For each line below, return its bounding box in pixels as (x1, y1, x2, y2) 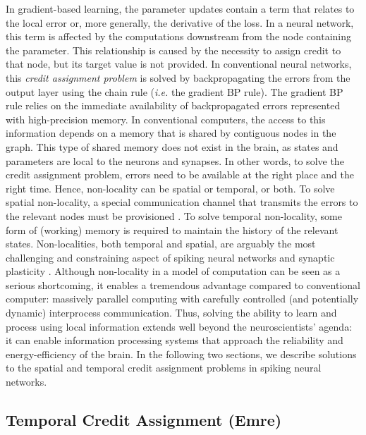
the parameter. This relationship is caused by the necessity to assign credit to (6, 42, 341, 57)
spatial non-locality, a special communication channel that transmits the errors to (6, 195, 358, 209)
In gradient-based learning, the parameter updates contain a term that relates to (6, 1, 355, 16)
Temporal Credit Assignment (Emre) (6, 409, 282, 431)
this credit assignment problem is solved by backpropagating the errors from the (6, 70, 350, 85)
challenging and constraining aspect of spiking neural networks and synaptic (6, 250, 335, 264)
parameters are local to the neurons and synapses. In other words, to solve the (6, 153, 344, 168)
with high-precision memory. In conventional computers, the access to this (6, 111, 326, 126)
